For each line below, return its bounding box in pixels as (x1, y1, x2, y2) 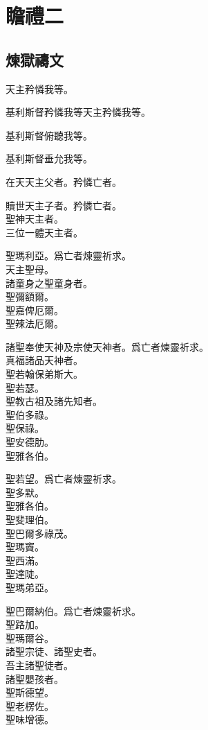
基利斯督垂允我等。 (6, 151, 93, 166)
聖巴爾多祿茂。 (6, 525, 73, 540)
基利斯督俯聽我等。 (6, 128, 93, 142)
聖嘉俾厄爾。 (6, 302, 64, 317)
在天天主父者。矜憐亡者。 (6, 174, 122, 189)
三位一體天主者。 (6, 225, 83, 239)
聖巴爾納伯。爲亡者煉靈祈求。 (6, 603, 141, 618)
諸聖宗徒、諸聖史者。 (6, 644, 102, 659)
